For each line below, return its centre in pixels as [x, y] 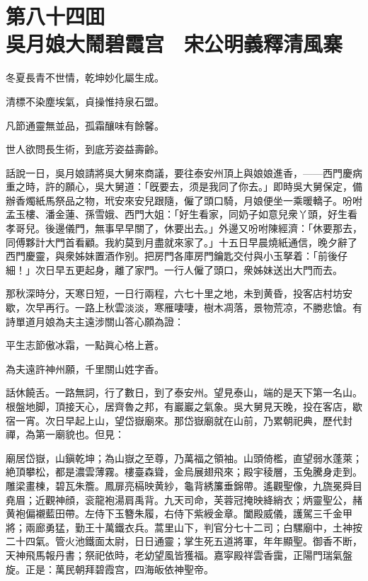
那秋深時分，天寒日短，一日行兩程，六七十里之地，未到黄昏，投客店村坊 [174, 293]
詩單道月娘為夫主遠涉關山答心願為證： [95, 321]
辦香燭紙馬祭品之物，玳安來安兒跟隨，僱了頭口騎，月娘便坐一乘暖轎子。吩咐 [184, 200]
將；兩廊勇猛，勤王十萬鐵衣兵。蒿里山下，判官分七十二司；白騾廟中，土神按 [184, 527]
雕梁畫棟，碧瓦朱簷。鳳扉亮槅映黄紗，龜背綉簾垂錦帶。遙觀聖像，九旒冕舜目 [184, 485]
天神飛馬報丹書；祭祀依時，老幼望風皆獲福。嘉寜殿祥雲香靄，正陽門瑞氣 [174, 554]
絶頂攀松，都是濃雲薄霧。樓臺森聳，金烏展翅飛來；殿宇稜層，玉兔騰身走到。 [184, 472]
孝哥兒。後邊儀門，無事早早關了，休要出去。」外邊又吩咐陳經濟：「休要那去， [184, 228]
